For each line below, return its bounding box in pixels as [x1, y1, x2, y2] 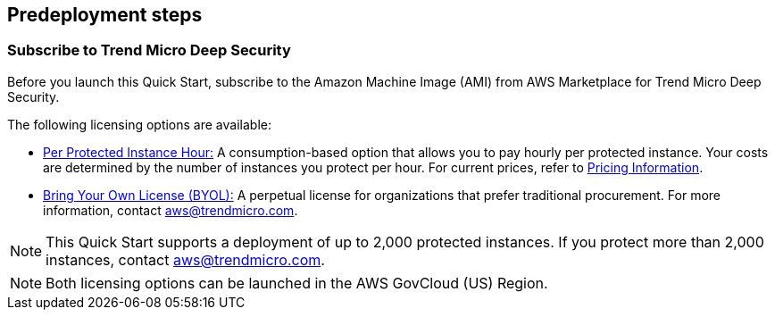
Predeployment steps [7, 4, 203, 26]
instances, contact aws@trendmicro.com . [46, 250, 325, 269]
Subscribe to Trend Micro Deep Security [7, 41, 291, 60]
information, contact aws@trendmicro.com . [43, 202, 298, 218]
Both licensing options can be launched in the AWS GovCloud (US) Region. [46, 273, 548, 292]
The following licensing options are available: [7, 116, 271, 132]
